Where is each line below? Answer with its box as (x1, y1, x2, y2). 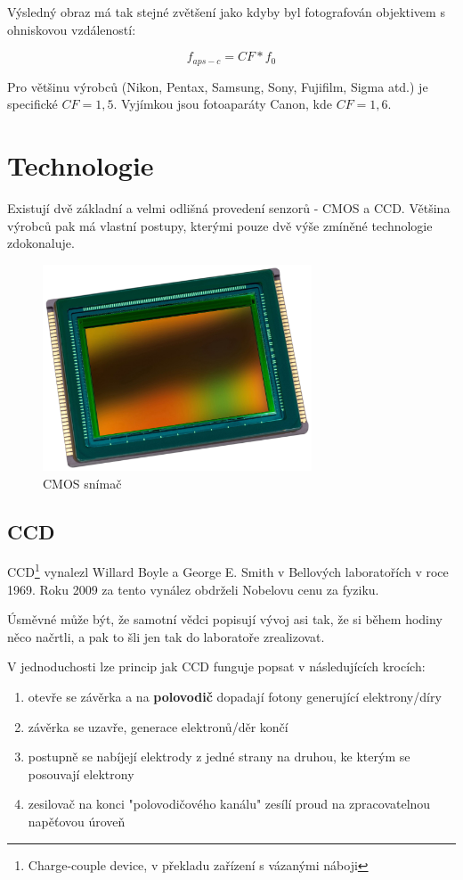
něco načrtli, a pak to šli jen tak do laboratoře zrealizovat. (7, 627, 325, 646)
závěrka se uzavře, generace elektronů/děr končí (28, 717, 288, 736)
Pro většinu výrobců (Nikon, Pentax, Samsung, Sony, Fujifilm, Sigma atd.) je (7, 77, 428, 95)
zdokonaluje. (7, 234, 75, 252)
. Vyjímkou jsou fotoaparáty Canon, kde (113, 95, 332, 113)
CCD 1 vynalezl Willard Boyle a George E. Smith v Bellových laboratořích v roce (7, 560, 449, 580)
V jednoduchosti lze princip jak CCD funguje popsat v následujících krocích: (7, 657, 426, 676)
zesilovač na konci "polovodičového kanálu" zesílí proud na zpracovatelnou (28, 794, 431, 813)
